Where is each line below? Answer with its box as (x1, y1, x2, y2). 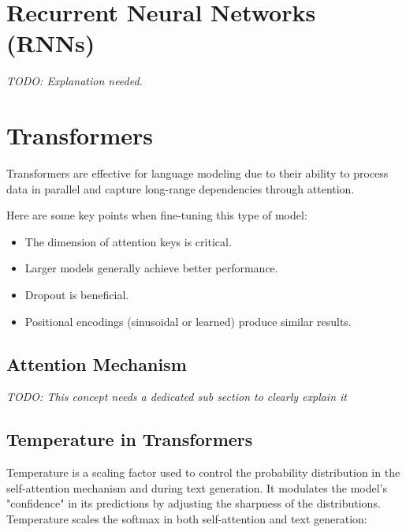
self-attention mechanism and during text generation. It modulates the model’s (6, 479, 387, 496)
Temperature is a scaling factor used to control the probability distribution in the (6, 464, 400, 481)
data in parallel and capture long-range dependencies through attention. (6, 180, 355, 197)
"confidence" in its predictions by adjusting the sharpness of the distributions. (6, 495, 381, 511)
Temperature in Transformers (6, 427, 253, 451)
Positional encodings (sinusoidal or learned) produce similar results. (24, 313, 352, 329)
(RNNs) (6, 27, 95, 59)
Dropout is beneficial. (24, 287, 129, 302)
